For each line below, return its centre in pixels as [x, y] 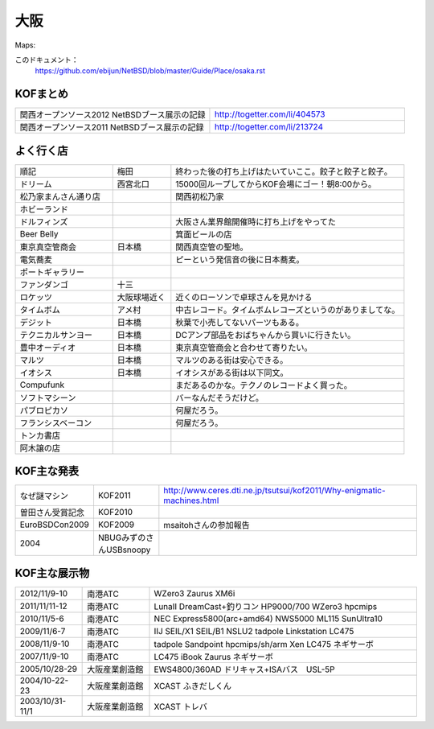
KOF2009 [116, 525]
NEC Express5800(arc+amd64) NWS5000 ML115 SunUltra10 [268, 618]
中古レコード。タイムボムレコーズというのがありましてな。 [288, 310]
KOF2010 [115, 513]
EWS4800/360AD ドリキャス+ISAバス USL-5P [244, 669]
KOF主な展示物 [52, 572]
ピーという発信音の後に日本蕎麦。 [240, 259]
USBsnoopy [128, 550]
